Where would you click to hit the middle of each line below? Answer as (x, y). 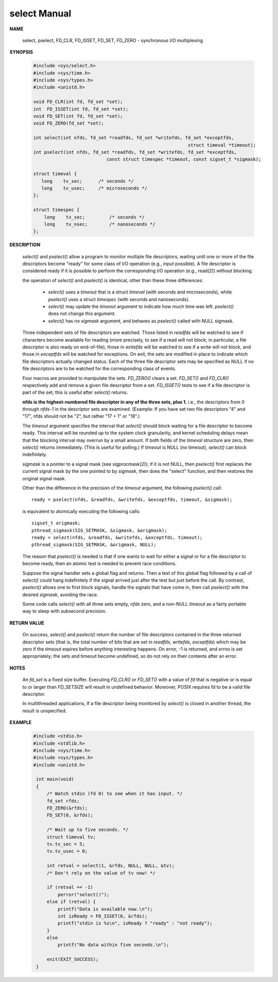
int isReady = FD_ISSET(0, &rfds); (102, 916)
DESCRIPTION (25, 245)
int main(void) (55, 779)
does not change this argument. (82, 313)
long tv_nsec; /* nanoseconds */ (100, 224)
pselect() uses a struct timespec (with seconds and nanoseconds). (119, 299)
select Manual (40, 13)
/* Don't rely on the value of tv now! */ (101, 873)
